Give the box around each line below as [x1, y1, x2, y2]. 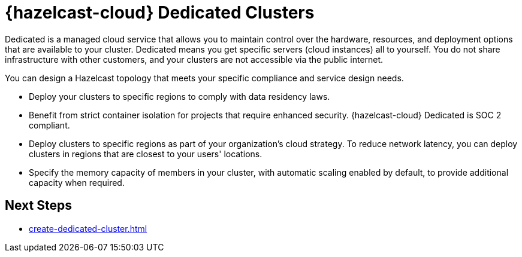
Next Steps [5, 198, 72, 213]
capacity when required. [29, 177, 125, 188]
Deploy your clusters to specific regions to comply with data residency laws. [29, 91, 330, 102]
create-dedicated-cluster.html [29, 223, 147, 234]
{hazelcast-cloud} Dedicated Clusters [5, 2, 315, 23]
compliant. [29, 120, 70, 130]
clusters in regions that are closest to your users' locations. [29, 148, 262, 159]
